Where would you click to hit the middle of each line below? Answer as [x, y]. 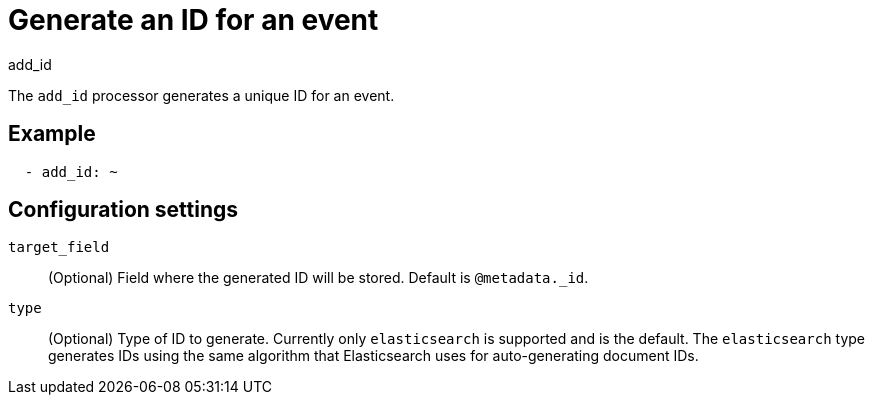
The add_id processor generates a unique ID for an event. [201, 95]
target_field [59, 247]
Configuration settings [123, 210]
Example [52, 134]
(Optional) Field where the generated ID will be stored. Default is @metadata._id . [318, 278]
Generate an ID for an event [193, 20]
